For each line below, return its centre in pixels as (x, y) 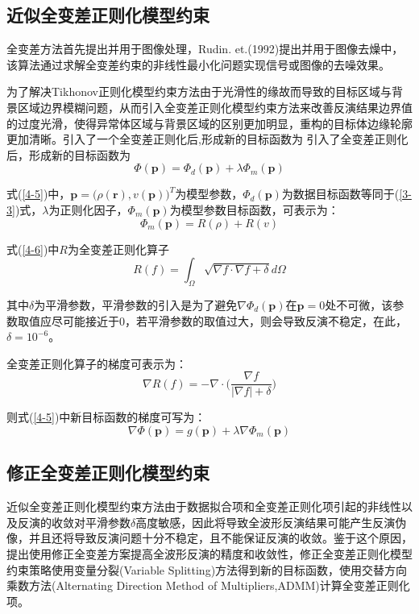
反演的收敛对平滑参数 (74, 522)
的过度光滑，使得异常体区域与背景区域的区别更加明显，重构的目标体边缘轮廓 (209, 123)
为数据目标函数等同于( (340, 194)
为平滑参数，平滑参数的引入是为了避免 (136, 304)
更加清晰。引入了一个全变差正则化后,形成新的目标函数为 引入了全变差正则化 (207, 139)
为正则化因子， (88, 209)
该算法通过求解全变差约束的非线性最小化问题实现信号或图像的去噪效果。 (198, 64)
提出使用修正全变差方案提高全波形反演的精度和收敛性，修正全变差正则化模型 (209, 553)
